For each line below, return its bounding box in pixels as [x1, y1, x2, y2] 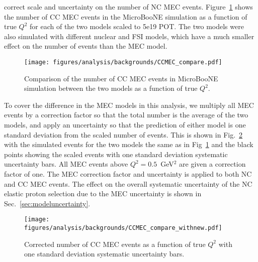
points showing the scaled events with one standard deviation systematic [4, 149, 228, 159]
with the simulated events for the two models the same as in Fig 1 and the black [4, 139, 253, 150]
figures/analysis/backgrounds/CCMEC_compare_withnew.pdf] [24, 224, 222, 231]
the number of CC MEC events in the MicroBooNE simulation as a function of [4, 11, 247, 22]
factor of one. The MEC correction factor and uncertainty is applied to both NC [4, 168, 252, 179]
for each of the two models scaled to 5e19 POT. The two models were [30, 21, 244, 32]
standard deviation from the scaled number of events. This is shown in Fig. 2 [4, 129, 243, 140]
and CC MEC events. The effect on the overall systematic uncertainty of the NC [4, 178, 252, 189]
